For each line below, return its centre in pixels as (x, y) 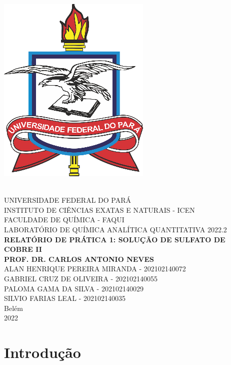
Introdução (42, 352)
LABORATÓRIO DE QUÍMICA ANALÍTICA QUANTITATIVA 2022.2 (115, 229)
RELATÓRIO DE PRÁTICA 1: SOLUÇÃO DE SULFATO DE (115, 239)
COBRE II (23, 249)
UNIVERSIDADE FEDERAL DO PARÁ (67, 200)
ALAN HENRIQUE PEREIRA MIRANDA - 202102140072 (95, 269)
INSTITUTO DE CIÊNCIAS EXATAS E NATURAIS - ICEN (99, 210)
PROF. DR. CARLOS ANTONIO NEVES (79, 259)
